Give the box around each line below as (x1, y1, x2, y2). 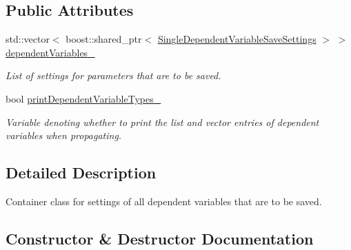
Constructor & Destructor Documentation (6, 227, 314, 249)
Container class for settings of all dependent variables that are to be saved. (6, 194, 322, 208)
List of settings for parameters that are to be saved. (6, 68, 221, 83)
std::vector (6, 32, 50, 46)
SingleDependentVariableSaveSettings (157, 32, 317, 46)
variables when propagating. (6, 128, 122, 143)
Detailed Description (6, 162, 157, 183)
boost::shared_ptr (66, 32, 142, 46)
